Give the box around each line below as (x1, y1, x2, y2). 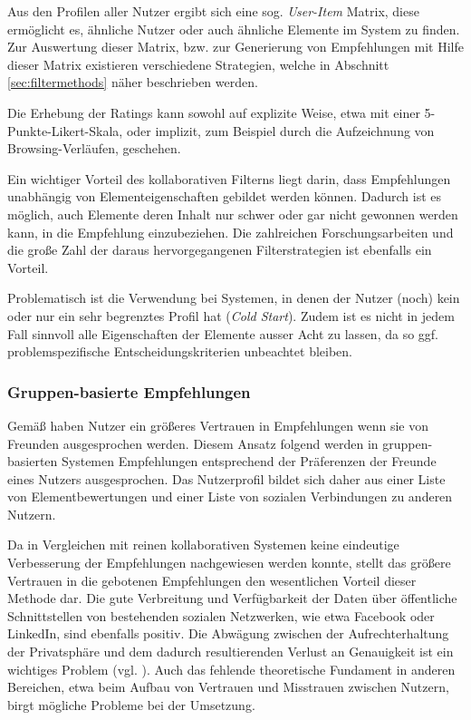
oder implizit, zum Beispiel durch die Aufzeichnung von (126, 121, 435, 140)
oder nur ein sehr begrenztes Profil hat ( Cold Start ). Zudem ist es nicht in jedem (7, 306, 455, 325)
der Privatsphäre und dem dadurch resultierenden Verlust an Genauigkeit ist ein (7, 642, 454, 661)
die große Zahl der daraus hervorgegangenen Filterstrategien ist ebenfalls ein (7, 240, 432, 259)
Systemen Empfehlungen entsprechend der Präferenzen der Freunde (62, 452, 437, 471)
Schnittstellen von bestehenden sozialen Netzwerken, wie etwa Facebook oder (7, 606, 435, 625)
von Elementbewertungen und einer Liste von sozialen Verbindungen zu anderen (7, 487, 453, 506)
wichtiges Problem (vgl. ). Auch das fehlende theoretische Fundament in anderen (7, 659, 456, 678)
